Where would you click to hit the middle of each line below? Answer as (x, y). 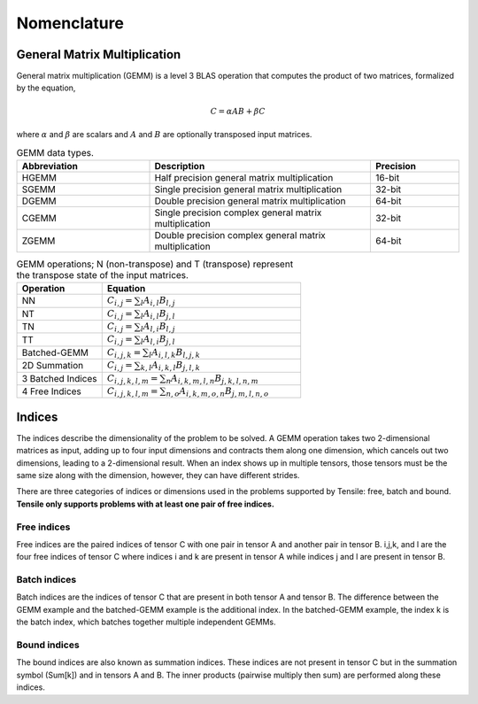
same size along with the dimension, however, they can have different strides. (158, 475)
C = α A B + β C (238, 111)
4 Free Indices (51, 391)
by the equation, (46, 88)
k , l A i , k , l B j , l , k (170, 366)
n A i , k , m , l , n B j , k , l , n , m (212, 379)
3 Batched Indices (59, 378)
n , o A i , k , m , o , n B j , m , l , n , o (217, 392)
